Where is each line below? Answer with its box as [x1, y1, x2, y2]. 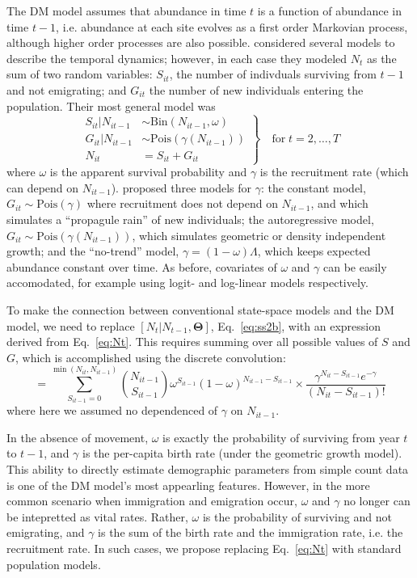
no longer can [343, 492, 411, 509]
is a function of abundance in [257, 2, 402, 19]
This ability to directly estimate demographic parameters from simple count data [6, 460, 409, 477]
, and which [310, 195, 369, 212]
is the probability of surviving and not [202, 508, 392, 525]
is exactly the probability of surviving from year [162, 428, 400, 445]
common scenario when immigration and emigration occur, [6, 492, 297, 509]
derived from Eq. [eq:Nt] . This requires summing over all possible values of [6, 333, 378, 350]
